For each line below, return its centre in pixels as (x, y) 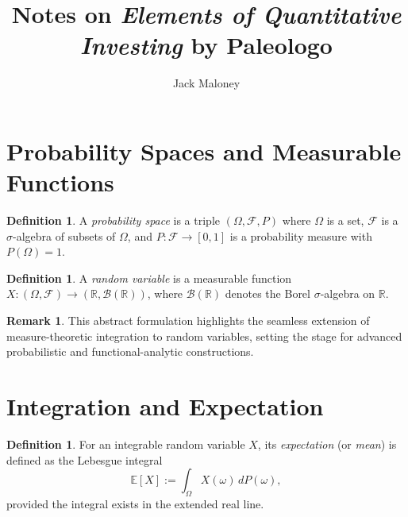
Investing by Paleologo (206, 45)
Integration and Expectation (165, 405)
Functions (60, 182)
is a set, (345, 220)
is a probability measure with (301, 235)
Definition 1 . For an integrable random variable (126, 444)
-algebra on (348, 293)
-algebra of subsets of (64, 235)
